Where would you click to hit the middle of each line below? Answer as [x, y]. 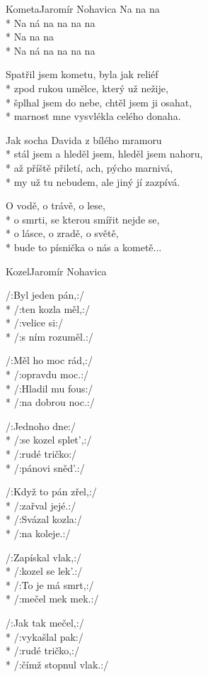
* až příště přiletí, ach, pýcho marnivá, [89, 167]
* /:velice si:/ [34, 323]
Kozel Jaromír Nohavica [56, 271]
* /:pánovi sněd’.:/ [45, 467]
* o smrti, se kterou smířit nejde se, [83, 219]
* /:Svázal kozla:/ [44, 519]
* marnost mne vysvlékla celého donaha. [93, 116]
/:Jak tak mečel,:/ [45, 622]
